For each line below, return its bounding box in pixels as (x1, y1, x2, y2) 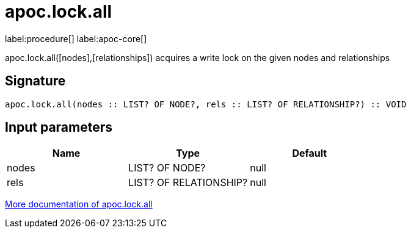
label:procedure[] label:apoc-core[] (5, 33, 147, 44)
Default (292, 147, 327, 160)
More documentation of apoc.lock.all (5, 199, 153, 210)
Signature (5, 73, 66, 89)
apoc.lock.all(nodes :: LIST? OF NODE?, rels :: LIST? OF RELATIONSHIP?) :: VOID (5, 99, 407, 109)
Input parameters (5, 120, 113, 135)
